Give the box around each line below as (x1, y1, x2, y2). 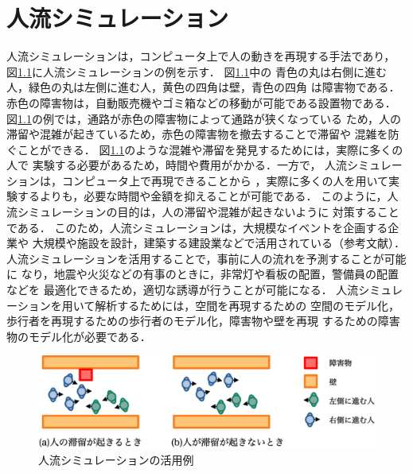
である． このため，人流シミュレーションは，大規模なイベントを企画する (6, 219, 388, 235)
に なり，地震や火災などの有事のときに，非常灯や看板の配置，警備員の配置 (6, 266, 399, 282)
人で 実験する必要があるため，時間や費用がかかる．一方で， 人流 (6, 157, 348, 173)
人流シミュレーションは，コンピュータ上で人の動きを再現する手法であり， (6, 48, 395, 64)
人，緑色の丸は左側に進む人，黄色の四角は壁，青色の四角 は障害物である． (6, 79, 400, 95)
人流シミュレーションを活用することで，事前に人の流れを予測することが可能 (6, 250, 407, 266)
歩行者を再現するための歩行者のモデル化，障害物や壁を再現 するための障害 (6, 312, 400, 329)
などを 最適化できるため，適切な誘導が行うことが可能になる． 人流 (6, 281, 359, 298)
